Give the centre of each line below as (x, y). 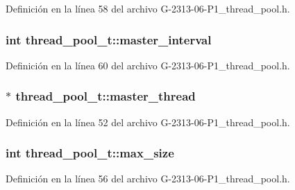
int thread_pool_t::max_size (90, 153)
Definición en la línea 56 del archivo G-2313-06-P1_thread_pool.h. (148, 179)
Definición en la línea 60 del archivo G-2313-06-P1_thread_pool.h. (148, 65)
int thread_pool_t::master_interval (109, 39)
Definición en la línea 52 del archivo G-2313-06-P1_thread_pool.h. (148, 122)
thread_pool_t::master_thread (106, 96)
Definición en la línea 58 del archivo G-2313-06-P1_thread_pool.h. (148, 8)
